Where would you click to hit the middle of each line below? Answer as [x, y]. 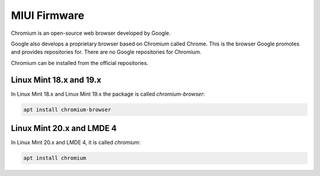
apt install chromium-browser [67, 110]
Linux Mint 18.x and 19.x [56, 80]
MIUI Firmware [48, 15]
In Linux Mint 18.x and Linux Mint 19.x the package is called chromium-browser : [108, 94]
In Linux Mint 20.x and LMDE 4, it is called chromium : [76, 142]
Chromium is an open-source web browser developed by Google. [91, 33]
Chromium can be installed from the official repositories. [80, 63]
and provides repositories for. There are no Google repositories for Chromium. [106, 52]
